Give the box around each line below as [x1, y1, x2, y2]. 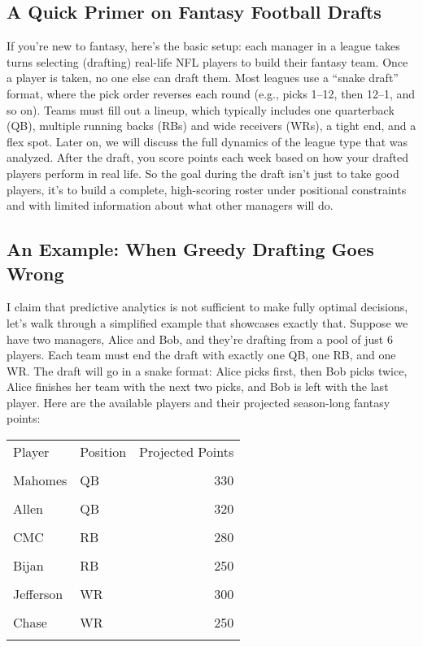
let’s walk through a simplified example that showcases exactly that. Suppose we [7, 314, 408, 331]
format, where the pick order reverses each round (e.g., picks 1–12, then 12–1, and [7, 85, 416, 102]
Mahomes [13, 471, 68, 490]
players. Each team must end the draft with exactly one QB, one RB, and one [7, 346, 396, 363]
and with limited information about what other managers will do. [7, 197, 334, 214]
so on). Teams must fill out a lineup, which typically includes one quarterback [7, 101, 395, 118]
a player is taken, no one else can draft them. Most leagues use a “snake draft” [7, 69, 399, 86]
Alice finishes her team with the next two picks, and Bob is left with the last [7, 378, 389, 395]
